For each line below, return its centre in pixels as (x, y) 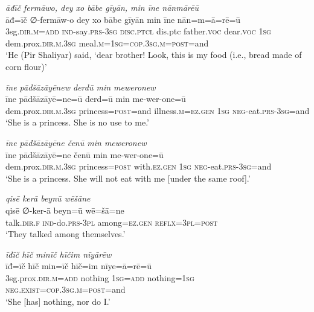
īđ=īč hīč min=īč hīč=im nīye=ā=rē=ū (78, 266)
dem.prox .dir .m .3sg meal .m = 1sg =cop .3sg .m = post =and (107, 43)
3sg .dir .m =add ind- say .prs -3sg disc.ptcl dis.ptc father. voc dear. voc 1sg (138, 31)
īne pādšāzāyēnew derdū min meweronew (81, 87)
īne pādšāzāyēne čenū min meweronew (76, 142)
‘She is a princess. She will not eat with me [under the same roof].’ (128, 178)
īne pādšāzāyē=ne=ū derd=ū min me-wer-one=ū (96, 99)
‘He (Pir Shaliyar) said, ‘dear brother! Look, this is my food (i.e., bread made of (154, 55)
